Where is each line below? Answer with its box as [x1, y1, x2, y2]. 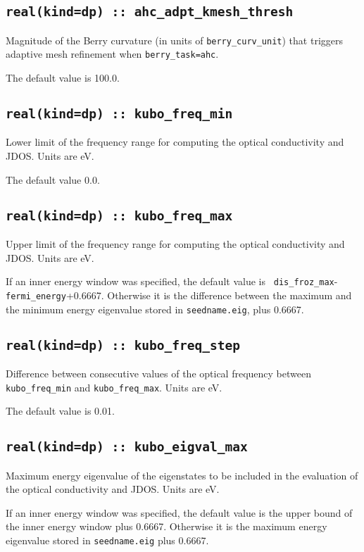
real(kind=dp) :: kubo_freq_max [6, 208, 233, 223]
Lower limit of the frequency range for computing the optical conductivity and [6, 134, 344, 149]
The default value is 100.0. [6, 70, 120, 85]
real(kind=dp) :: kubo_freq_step [6, 337, 241, 353]
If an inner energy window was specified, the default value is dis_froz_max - [6, 274, 338, 289]
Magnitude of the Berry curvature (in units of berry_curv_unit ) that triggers [6, 32, 344, 47]
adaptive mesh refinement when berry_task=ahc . [6, 46, 219, 61]
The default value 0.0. [6, 172, 100, 187]
